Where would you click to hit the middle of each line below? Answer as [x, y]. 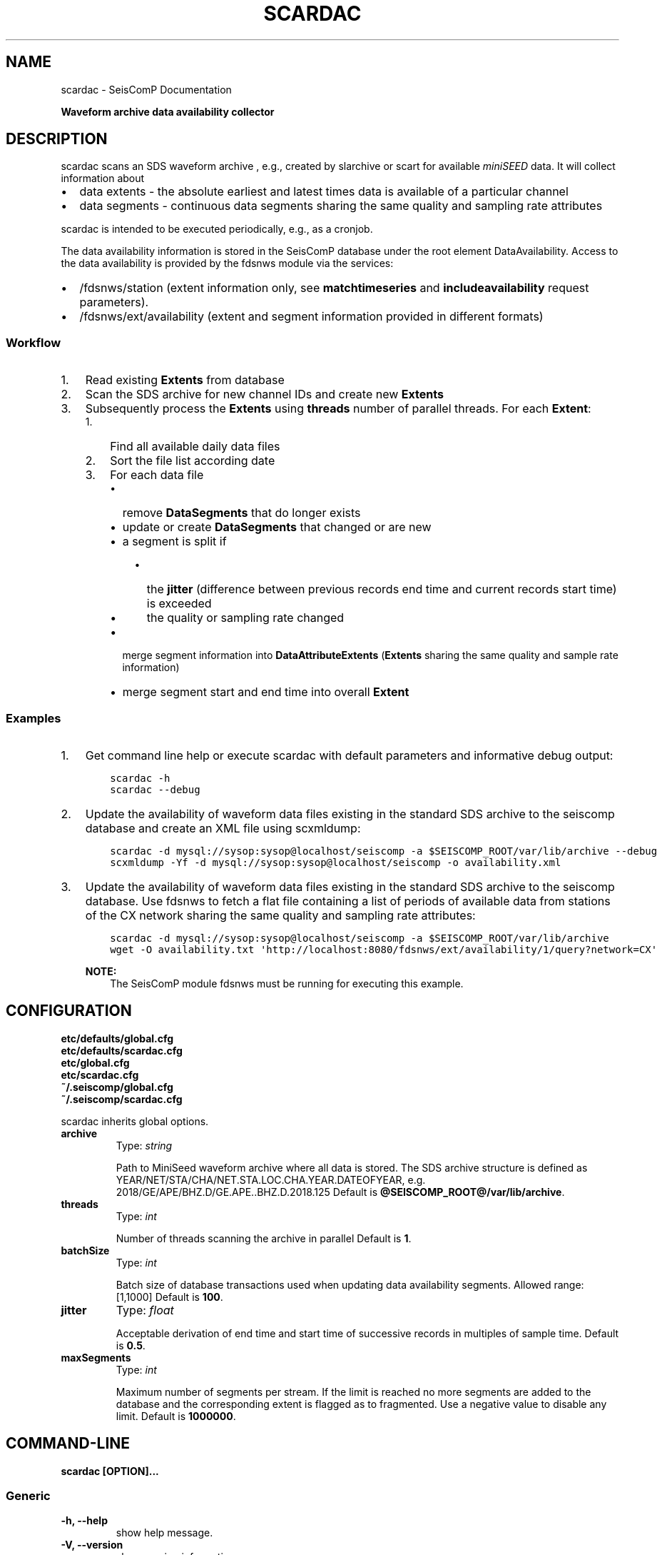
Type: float [145, 1310]
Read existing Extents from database [185, 380]
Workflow [34, 342]
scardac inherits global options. [135, 1121]
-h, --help [84, 1521]
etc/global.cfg [95, 1062]
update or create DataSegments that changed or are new [277, 527]
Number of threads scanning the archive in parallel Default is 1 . [264, 1238]
